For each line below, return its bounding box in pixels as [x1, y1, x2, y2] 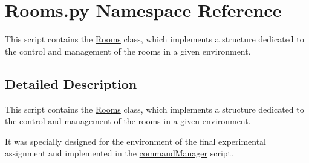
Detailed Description [5, 74, 137, 93]
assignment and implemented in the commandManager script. [5, 147, 233, 159]
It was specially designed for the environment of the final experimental [5, 135, 267, 147]
